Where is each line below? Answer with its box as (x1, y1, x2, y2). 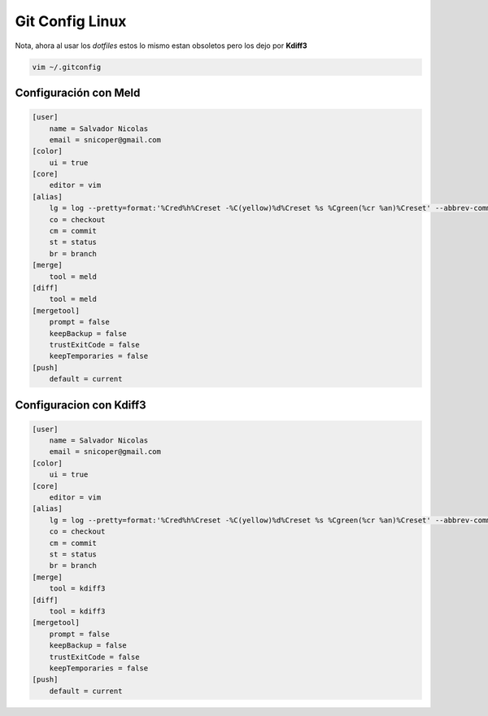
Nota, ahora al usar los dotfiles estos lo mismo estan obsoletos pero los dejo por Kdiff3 (15, 41, 308, 50)
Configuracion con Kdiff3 (15, 398, 146, 412)
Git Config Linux (15, 12, 127, 30)
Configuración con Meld (15, 85, 141, 99)
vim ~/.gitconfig (32, 62, 102, 72)
